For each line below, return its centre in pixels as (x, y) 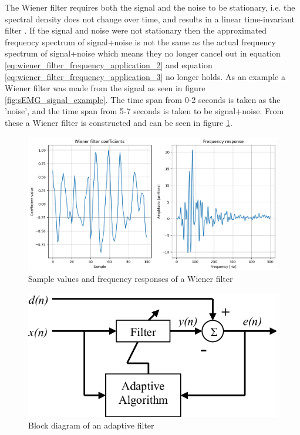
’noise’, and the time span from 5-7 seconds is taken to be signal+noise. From (144, 111)
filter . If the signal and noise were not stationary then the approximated (136, 30)
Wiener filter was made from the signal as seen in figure (105, 88)
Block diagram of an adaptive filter (91, 425)
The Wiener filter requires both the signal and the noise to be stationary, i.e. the (150, 7)
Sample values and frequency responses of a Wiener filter (131, 279)
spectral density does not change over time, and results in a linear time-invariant (150, 19)
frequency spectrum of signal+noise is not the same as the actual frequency (140, 41)
